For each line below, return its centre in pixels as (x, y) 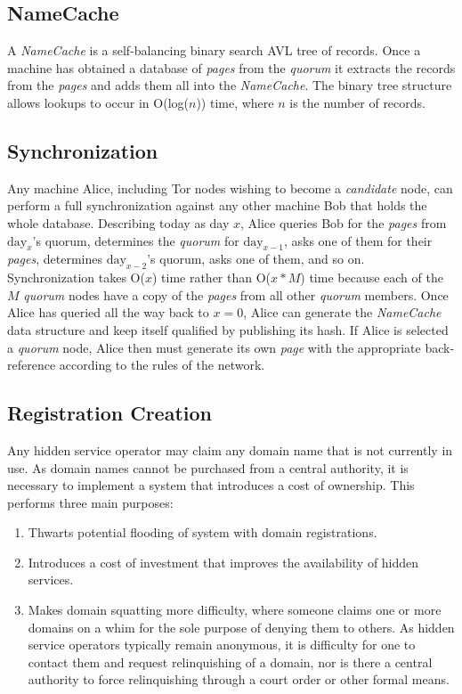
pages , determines (55, 259)
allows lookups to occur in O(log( (98, 102)
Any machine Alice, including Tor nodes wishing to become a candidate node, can (230, 188)
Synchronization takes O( (76, 278)
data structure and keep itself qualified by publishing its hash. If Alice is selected (228, 329)
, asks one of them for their (358, 240)
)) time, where (235, 102)
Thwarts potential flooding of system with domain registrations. (203, 532)
